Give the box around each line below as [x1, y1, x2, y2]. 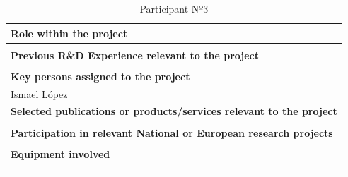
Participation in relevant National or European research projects [11, 125, 333, 140]
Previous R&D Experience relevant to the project [11, 47, 259, 62]
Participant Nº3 [139, 1, 209, 16]
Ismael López [11, 86, 68, 101]
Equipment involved [11, 146, 110, 161]
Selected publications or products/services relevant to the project [11, 104, 337, 118]
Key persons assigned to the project [11, 68, 190, 83]
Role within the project [11, 25, 128, 40]
